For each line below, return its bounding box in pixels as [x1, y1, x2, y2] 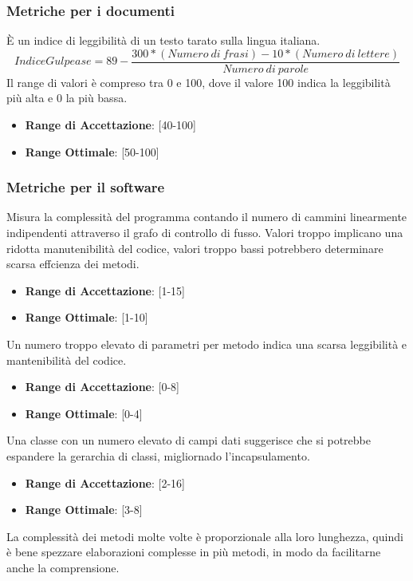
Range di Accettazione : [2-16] [25, 474, 185, 491]
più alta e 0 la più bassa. [6, 89, 128, 106]
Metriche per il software [6, 177, 165, 197]
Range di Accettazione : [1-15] [25, 282, 185, 298]
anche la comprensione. [6, 559, 120, 575]
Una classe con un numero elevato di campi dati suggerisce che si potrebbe [6, 432, 372, 449]
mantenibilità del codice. [6, 351, 127, 368]
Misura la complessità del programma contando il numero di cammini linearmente [6, 208, 407, 225]
